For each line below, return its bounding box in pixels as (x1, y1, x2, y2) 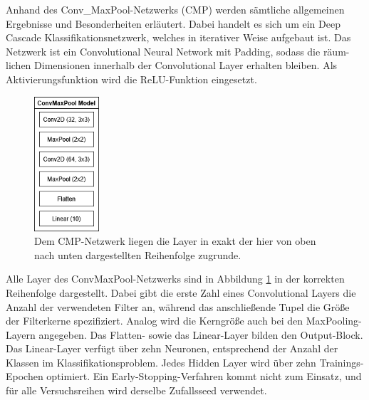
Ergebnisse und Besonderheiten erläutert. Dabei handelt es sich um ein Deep (6, 16, 341, 31)
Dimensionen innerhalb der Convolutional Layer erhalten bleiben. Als (34, 58, 338, 73)
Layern (6, 327, 36, 342)
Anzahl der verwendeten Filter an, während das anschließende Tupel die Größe (6, 299, 350, 314)
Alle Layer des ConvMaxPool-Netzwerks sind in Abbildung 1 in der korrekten (6, 271, 345, 286)
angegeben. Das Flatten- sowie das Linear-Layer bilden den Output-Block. (38, 327, 363, 342)
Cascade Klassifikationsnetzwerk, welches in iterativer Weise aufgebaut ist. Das (6, 30, 351, 45)
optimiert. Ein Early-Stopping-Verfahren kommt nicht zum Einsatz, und (46, 369, 362, 384)
